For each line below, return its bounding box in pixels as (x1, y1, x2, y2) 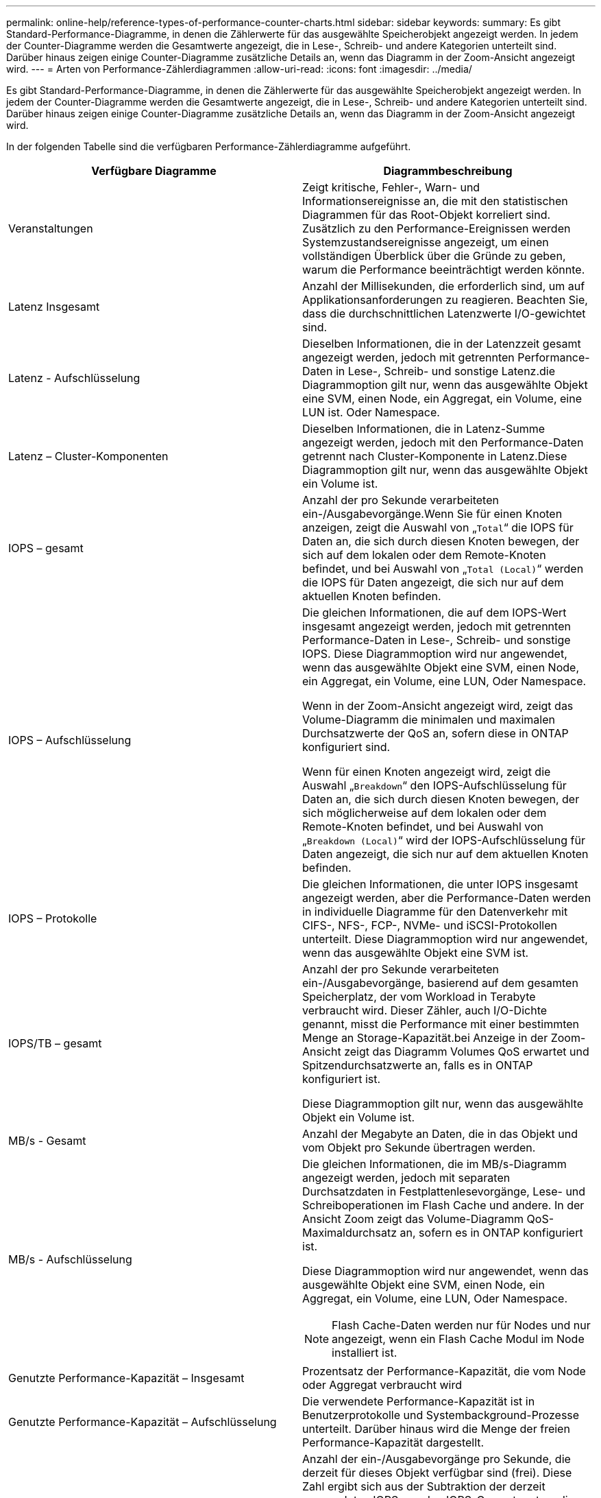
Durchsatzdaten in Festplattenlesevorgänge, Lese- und (302, 1185, 586, 1198)
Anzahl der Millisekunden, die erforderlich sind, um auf (302, 279, 585, 293)
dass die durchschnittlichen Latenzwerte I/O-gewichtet (302, 307, 586, 320)
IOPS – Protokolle (8, 912, 97, 925)
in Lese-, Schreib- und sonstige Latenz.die (335, 364, 556, 378)
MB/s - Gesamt (8, 1134, 86, 1148)
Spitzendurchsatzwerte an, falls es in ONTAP (302, 1058, 533, 1072)
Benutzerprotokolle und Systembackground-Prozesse (302, 1408, 580, 1422)
